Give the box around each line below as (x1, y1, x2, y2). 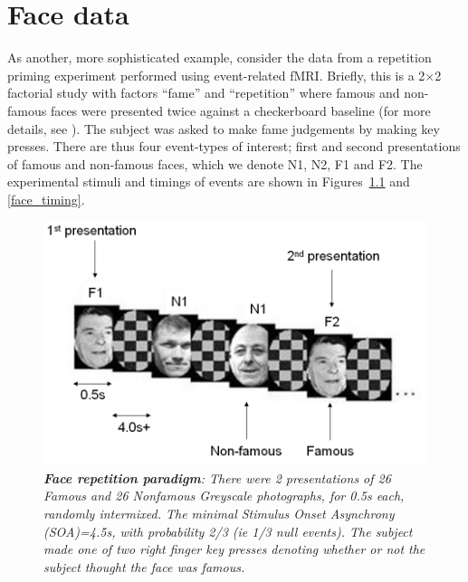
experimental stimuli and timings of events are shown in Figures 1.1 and (7, 172, 410, 191)
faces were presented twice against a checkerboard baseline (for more (50, 100, 431, 119)
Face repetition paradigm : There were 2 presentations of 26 (43, 468, 391, 487)
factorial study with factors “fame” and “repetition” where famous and (7, 83, 400, 102)
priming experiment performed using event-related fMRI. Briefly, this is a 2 (7, 65, 425, 84)
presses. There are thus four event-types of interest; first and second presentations (7, 137, 461, 156)
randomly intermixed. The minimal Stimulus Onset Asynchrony (43, 503, 395, 522)
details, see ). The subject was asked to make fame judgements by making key (7, 119, 440, 138)
